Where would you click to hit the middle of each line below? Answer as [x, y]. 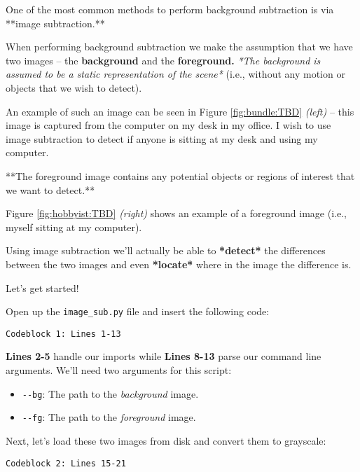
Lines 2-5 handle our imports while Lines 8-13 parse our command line [164, 356]
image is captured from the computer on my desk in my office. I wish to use [168, 125]
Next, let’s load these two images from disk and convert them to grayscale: [166, 440]
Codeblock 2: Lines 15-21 [66, 463]
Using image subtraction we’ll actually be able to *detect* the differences [166, 250]
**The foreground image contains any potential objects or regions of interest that [180, 175]
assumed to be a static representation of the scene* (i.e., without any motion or [175, 74]
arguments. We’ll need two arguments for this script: [119, 370]
